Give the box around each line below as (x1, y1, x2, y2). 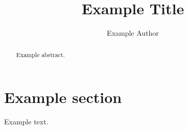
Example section (4, 87, 122, 108)
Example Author (107, 28, 159, 38)
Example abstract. (16, 50, 65, 59)
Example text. (4, 116, 49, 127)
